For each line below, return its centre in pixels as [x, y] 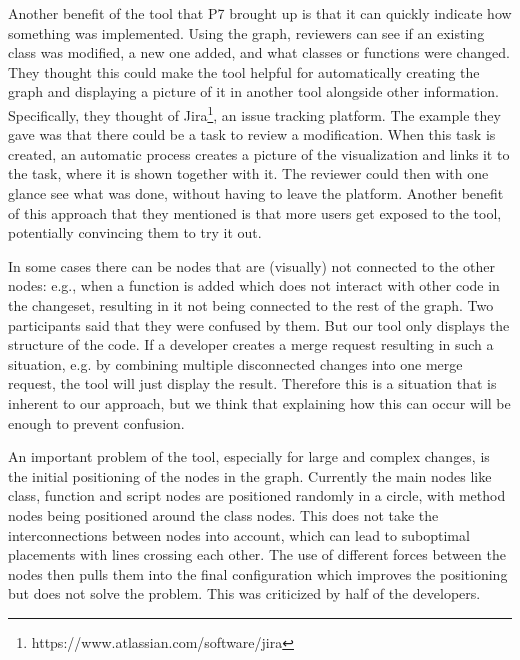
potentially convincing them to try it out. [135, 232]
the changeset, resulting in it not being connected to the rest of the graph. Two [251, 304]
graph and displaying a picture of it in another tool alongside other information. [253, 91]
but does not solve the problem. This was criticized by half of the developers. [244, 593]
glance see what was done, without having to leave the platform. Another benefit [256, 193]
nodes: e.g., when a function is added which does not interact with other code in [254, 285]
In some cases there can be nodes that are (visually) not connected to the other [251, 265]
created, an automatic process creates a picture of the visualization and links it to [259, 153]
